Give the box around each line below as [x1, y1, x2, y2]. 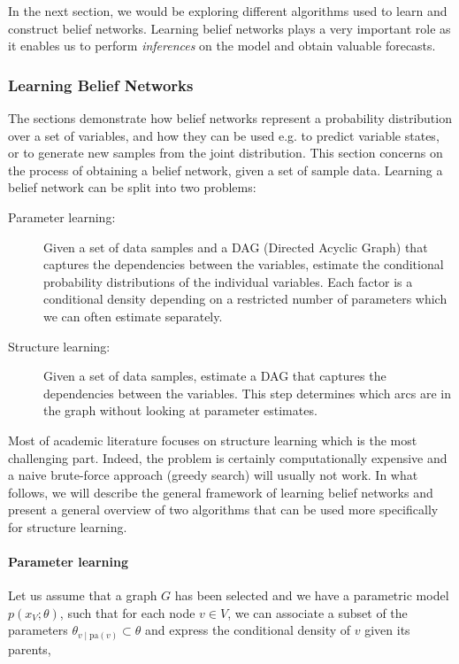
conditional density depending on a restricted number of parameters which [43, 290, 448, 308]
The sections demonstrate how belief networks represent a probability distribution [8, 109, 452, 127]
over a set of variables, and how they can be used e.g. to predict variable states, [8, 126, 440, 144]
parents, [8, 639, 51, 658]
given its [364, 621, 410, 639]
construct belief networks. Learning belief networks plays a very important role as [8, 19, 451, 37]
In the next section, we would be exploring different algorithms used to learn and [8, 2, 448, 19]
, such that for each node [59, 603, 195, 622]
